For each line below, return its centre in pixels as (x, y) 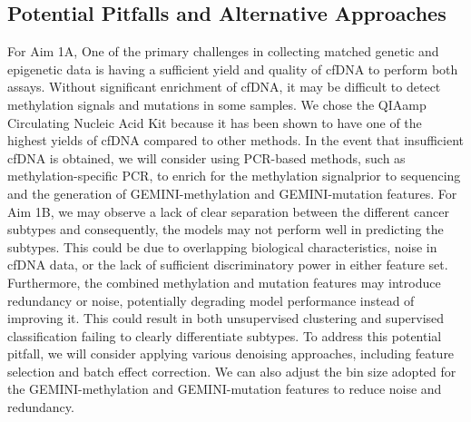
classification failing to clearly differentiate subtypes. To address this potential (225, 335)
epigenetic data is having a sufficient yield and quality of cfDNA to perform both (233, 69)
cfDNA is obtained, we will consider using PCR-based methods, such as (206, 157)
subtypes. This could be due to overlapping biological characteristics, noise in (222, 246)
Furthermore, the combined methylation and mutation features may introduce (224, 282)
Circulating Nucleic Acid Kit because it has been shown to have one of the (215, 122)
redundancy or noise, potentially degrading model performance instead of (211, 300)
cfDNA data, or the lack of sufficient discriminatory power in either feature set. (228, 265)
